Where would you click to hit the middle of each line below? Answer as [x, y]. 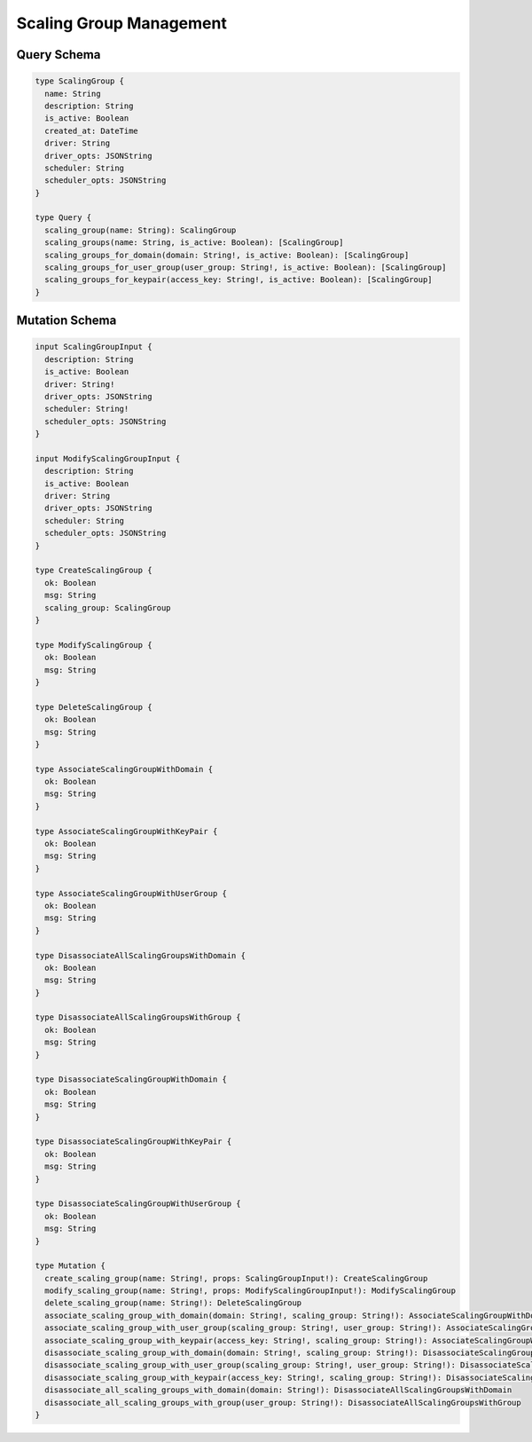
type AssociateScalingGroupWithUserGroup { [131, 893]
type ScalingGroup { [79, 81]
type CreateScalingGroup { [94, 571]
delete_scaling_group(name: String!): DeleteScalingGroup [173, 1303]
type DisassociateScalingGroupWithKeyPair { [133, 1142]
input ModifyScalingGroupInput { [108, 458]
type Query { [63, 218]
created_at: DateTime [92, 130]
